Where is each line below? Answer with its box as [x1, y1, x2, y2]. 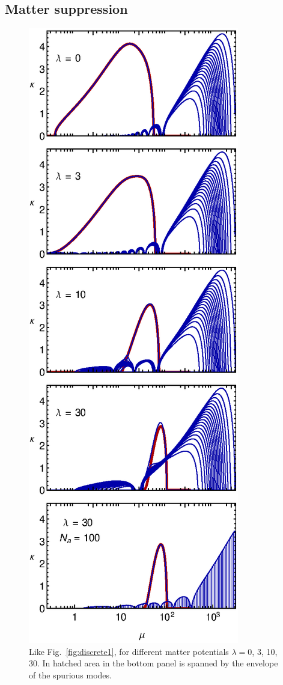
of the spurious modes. [29, 668, 112, 681]
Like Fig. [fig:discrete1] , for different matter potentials [29, 645, 229, 657]
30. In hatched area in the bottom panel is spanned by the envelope [29, 657, 278, 669]
